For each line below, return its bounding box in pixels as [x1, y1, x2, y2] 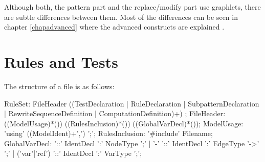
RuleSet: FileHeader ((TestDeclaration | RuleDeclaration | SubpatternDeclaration [4, 98, 259, 109]
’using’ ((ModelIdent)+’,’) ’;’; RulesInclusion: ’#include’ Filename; [4, 128, 213, 139]
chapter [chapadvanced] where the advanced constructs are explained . [4, 21, 225, 32]
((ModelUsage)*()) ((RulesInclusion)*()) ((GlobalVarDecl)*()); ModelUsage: [4, 118, 244, 128]
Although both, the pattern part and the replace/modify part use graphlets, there [4, 2, 261, 12]
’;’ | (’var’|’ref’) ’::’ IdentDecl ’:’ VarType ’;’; [4, 148, 142, 158]
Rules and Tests [4, 51, 118, 72]
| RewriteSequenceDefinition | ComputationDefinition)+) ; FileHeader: [4, 108, 226, 119]
